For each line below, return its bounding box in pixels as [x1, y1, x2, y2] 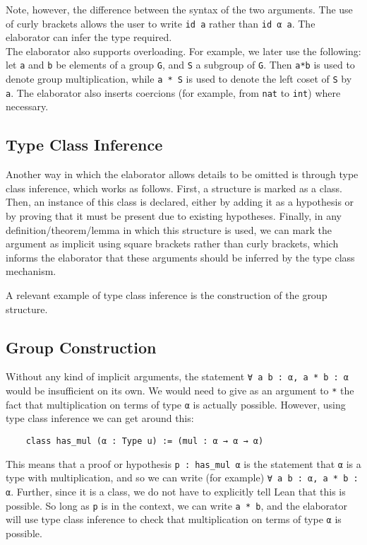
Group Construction [6, 336, 157, 358]
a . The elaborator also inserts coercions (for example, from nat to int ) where [6, 85, 341, 100]
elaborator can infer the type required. [6, 30, 172, 45]
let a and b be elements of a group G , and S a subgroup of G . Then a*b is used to [6, 57, 355, 72]
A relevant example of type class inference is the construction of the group [6, 287, 327, 302]
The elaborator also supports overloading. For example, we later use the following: [6, 43, 361, 58]
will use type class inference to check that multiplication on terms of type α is [6, 512, 342, 527]
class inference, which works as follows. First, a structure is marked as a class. [6, 180, 342, 195]
